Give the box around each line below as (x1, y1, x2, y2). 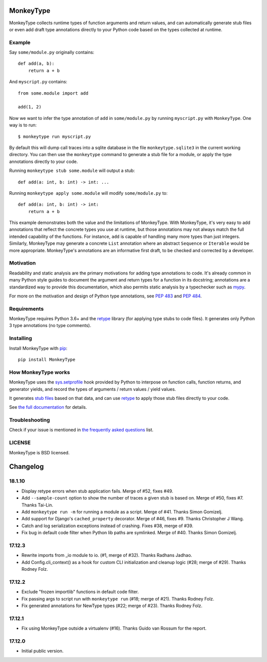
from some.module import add (18, 90, 89, 96)
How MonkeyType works (9, 369, 70, 376)
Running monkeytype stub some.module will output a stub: (9, 167, 135, 173)
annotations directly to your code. (9, 159, 78, 165)
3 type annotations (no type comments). (9, 323, 91, 329)
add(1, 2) (18, 104, 42, 110)
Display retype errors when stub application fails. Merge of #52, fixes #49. (21, 488, 174, 494)
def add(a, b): (18, 61, 55, 66)
